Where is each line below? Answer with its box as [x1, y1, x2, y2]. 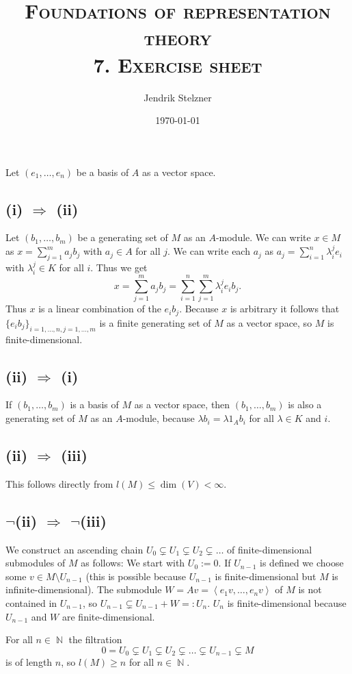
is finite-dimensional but [215, 569, 316, 583]
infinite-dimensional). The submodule [5, 582, 162, 597]
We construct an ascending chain [5, 542, 144, 556]
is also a [288, 397, 322, 412]
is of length [5, 655, 53, 669]
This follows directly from [5, 476, 113, 490]
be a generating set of [77, 230, 168, 245]
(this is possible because [85, 569, 187, 583]
